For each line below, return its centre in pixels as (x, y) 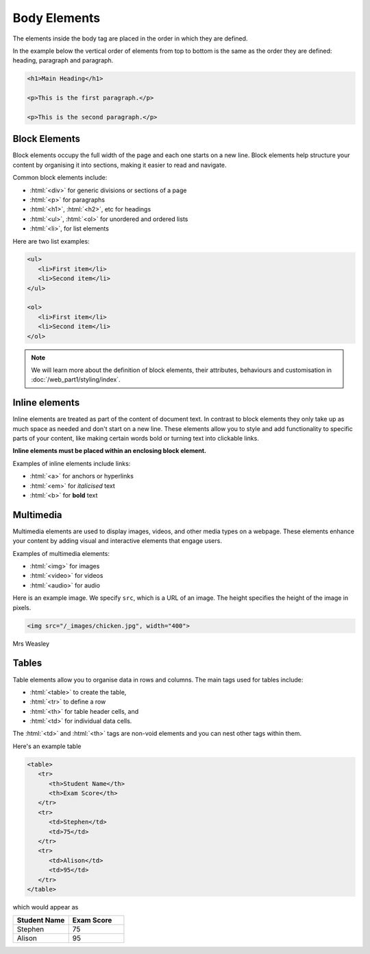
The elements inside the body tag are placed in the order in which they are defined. (130, 38)
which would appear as (46, 907)
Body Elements (57, 18)
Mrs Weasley (31, 643)
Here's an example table (47, 746)
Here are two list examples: (51, 241)
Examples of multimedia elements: (61, 553)
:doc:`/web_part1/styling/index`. (76, 380)
